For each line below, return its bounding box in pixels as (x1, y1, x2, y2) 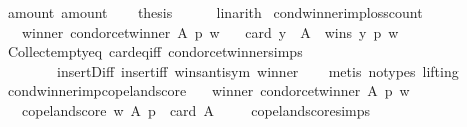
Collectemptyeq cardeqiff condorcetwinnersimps (7, 41, 303, 62)
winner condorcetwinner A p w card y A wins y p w (21, 21, 399, 42)
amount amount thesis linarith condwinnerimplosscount (7, 2, 423, 22)
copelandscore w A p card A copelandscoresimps (21, 99, 371, 120)
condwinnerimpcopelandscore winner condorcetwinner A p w (7, 80, 410, 101)
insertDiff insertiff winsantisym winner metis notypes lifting (56, 60, 459, 81)
